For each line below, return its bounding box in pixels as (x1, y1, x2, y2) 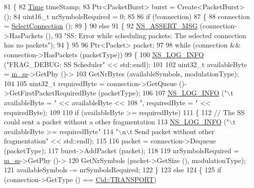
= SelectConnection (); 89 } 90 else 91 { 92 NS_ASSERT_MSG (4, 21, 198, 31)
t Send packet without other (129, 126, 215, 136)
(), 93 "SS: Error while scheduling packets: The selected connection (45, 30, 247, 40)
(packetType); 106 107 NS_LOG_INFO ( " (98, 88, 227, 98)
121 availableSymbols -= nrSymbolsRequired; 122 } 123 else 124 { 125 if (4, 164, 222, 175)
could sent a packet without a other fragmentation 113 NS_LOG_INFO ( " (4, 117, 229, 127)
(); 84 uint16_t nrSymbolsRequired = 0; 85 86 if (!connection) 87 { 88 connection (4, 11, 250, 21)
